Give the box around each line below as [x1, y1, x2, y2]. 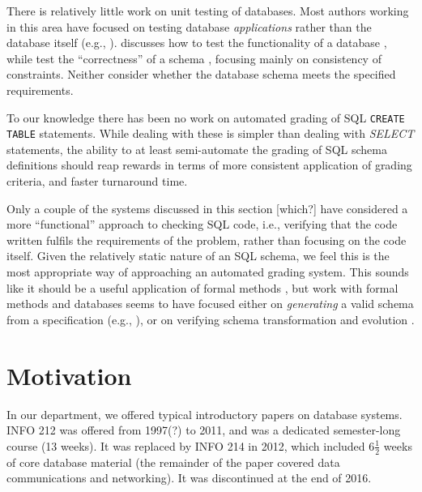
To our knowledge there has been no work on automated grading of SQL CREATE [6, 109, 405, 126]
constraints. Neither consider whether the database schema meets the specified [6, 66, 396, 83]
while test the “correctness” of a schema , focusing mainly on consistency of [6, 49, 382, 66]
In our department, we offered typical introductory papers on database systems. [6, 405, 403, 422]
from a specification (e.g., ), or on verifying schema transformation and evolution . [6, 310, 415, 327]
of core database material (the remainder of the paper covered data [6, 453, 340, 470]
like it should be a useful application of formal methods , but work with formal [6, 279, 399, 296]
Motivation [6, 358, 132, 391]
